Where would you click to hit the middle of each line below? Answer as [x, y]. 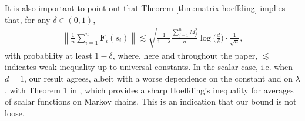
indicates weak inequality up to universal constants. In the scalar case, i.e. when [149, 67]
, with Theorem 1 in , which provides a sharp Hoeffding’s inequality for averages [149, 90]
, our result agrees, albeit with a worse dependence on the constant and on [158, 78]
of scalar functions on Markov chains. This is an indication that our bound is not [151, 101]
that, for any [28, 19]
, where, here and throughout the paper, [185, 55]
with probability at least [48, 55]
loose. [15, 112]
